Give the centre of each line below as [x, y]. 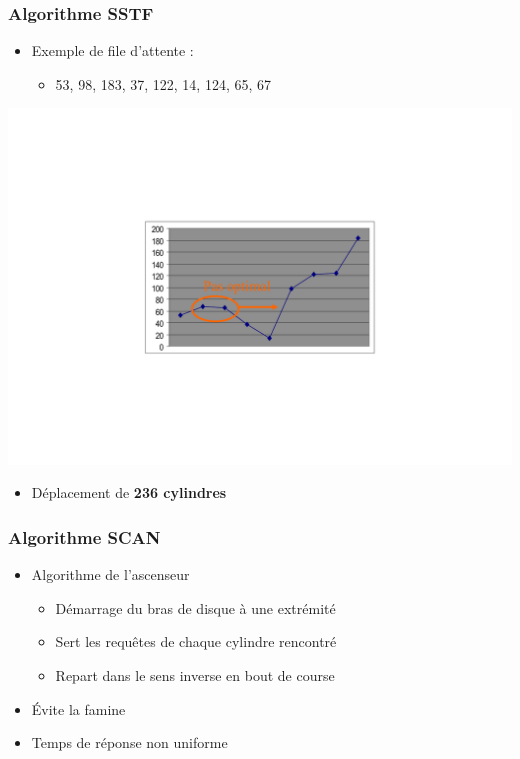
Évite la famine [78, 708]
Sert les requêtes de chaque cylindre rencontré [196, 641]
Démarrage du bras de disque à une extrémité [195, 607]
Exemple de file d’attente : [112, 50]
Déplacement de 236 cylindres [129, 492]
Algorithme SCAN [84, 536]
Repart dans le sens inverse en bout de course [195, 674]
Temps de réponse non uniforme [129, 742]
